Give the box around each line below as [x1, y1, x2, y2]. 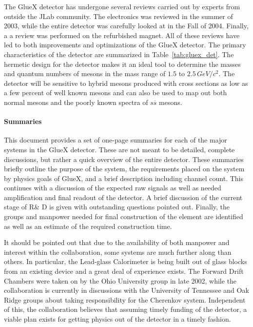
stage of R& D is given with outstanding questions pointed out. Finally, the [4, 202, 230, 212]
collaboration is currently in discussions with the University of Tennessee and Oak [4, 285, 249, 295]
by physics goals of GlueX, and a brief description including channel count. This [4, 173, 243, 183]
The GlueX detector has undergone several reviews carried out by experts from [4, 1, 240, 11]
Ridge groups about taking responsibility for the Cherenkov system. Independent [4, 294, 246, 305]
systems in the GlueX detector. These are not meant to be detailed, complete [4, 144, 235, 154]
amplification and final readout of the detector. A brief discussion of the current [4, 192, 243, 202]
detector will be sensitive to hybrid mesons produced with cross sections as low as [4, 78, 248, 88]
